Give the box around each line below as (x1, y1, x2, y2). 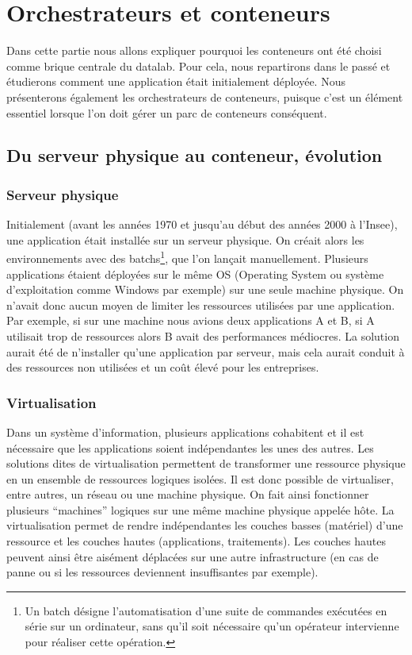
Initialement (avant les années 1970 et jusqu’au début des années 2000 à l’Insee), (6, 216, 398, 233)
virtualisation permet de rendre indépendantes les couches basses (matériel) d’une (6, 517, 403, 534)
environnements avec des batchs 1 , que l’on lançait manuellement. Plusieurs (6, 248, 368, 266)
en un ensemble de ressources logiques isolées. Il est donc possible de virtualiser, (6, 470, 394, 487)
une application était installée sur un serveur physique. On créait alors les (6, 231, 364, 248)
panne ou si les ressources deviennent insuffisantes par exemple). (6, 564, 319, 580)
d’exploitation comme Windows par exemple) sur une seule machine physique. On (6, 281, 404, 298)
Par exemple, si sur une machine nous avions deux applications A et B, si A (6, 312, 375, 329)
